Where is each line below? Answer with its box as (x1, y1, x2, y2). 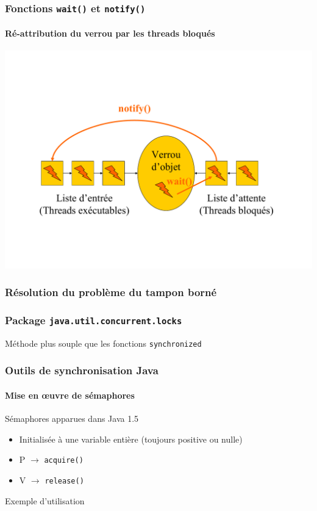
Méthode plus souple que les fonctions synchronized (5, 336, 202, 349)
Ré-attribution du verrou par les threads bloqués (5, 27, 215, 39)
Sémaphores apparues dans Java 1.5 (5, 412, 139, 425)
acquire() (44, 456, 84, 465)
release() (45, 476, 84, 485)
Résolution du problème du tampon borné (5, 284, 217, 300)
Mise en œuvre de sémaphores (5, 388, 135, 401)
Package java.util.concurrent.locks (5, 312, 182, 327)
